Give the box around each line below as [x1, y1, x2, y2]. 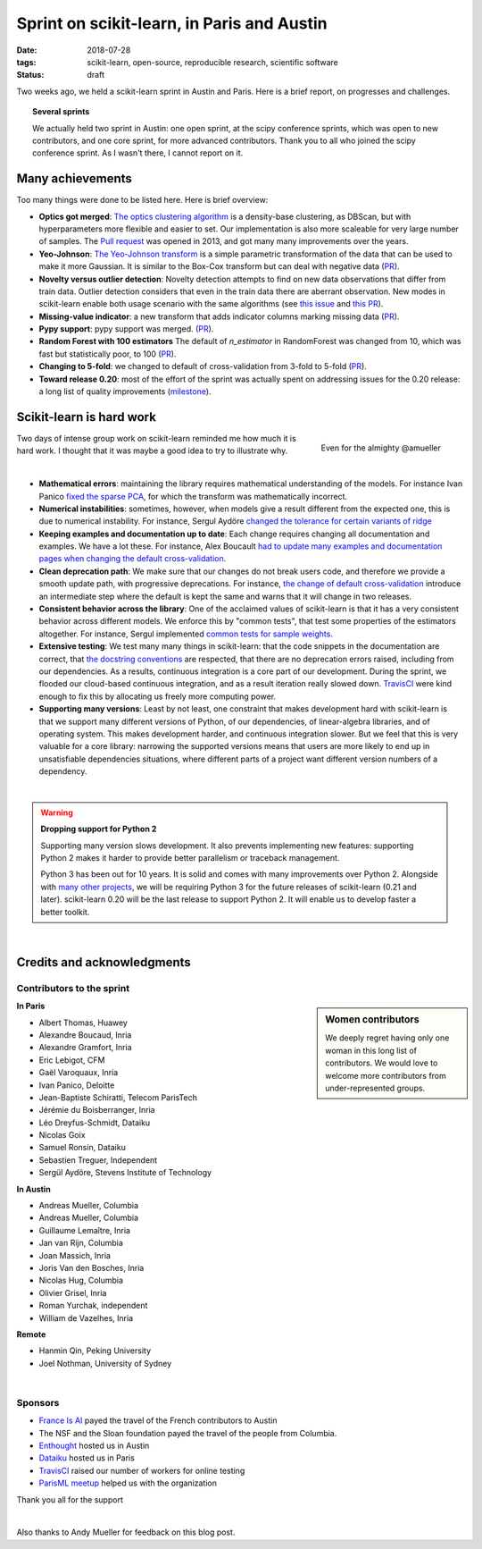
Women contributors [325, 1014, 420, 1026]
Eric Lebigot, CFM [38, 1055, 105, 1065]
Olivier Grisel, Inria [38, 1287, 107, 1298]
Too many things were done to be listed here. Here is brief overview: [16, 195, 269, 206]
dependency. [38, 766, 87, 777]
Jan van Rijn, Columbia [38, 1238, 124, 1249]
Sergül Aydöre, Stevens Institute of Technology [38, 1167, 212, 1178]
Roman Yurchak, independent [38, 1301, 148, 1311]
